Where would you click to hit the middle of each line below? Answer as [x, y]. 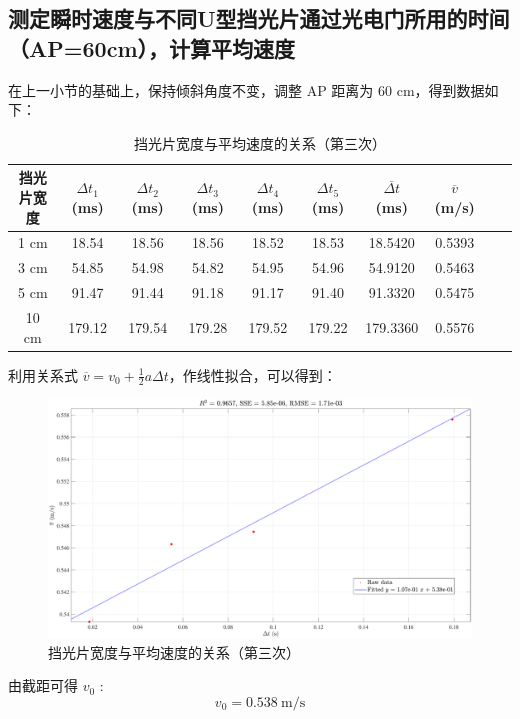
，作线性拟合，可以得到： [252, 374]
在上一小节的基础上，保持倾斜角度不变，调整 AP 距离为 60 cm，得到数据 [246, 89]
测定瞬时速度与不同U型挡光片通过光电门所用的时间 [259, 18]
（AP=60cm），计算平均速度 [152, 47]
